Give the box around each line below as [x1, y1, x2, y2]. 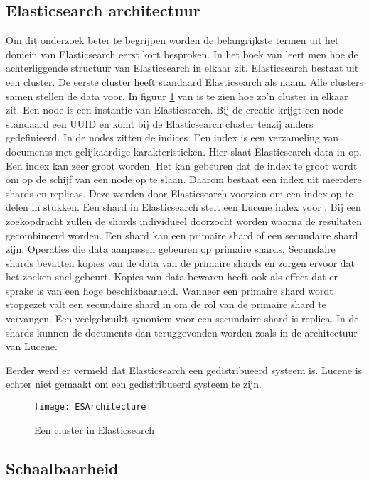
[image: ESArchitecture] [34, 402, 151, 413]
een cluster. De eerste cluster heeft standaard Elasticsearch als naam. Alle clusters [6, 74, 363, 89]
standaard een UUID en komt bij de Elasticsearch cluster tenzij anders [6, 116, 314, 131]
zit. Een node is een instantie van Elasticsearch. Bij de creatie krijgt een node [6, 102, 344, 117]
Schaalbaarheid [6, 457, 119, 479]
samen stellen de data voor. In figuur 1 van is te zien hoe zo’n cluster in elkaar [6, 88, 348, 103]
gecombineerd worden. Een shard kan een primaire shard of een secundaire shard [6, 227, 358, 242]
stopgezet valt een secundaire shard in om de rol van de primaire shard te [6, 297, 326, 312]
